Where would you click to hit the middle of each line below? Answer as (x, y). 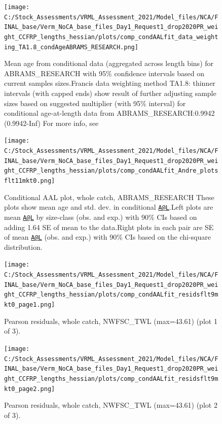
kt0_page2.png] (30, 389)
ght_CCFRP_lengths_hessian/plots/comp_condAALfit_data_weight (111, 37)
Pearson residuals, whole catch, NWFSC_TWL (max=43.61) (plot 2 (111, 405)
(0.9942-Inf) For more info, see (51, 123)
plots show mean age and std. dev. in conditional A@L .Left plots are (109, 207)
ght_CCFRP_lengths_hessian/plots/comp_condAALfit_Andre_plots (111, 171)
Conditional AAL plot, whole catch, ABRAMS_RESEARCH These (109, 197)
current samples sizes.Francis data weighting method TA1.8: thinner (110, 83)
